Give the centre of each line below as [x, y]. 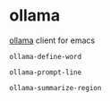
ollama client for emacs [52, 40]
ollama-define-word [46, 56]
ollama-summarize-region [55, 88]
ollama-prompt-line [46, 72]
